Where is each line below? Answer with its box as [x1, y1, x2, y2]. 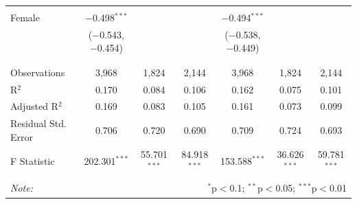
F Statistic [10, 153, 55, 168]
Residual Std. [10, 116, 67, 131]
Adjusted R [10, 99, 58, 113]
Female [10, 10, 40, 24]
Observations [10, 65, 65, 79]
